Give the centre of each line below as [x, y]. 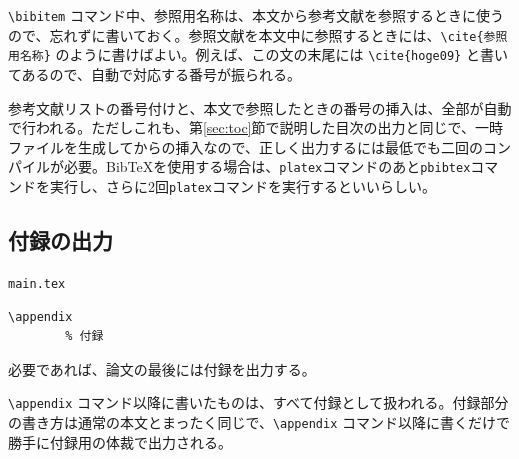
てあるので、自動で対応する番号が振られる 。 [155, 73]
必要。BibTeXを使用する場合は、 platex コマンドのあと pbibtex [267, 166]
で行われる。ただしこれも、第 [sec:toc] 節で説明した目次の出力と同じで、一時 [256, 127]
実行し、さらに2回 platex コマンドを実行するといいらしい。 [242, 186]
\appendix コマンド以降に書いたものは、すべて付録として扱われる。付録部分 [258, 402]
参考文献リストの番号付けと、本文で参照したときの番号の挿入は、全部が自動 [260, 107]
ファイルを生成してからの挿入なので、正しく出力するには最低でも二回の [246, 146]
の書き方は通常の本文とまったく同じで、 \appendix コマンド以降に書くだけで [259, 421]
